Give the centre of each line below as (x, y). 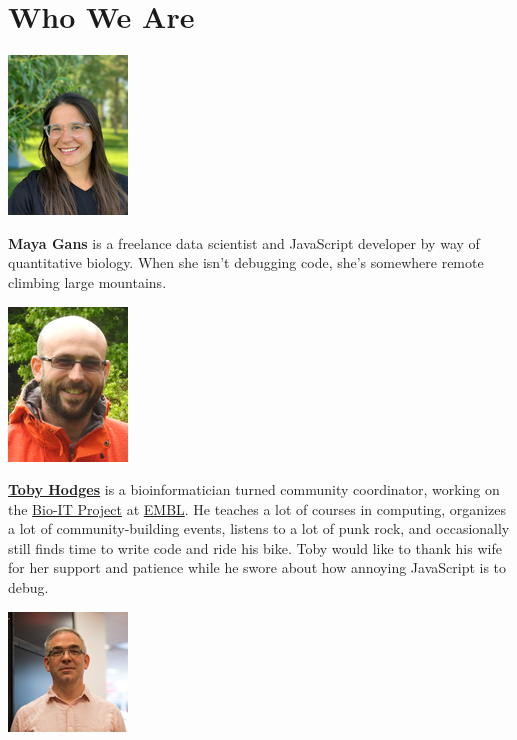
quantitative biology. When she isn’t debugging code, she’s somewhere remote (246, 262)
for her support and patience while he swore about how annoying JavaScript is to (257, 567)
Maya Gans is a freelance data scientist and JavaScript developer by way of (244, 242)
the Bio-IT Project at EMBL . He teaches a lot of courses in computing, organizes (257, 508)
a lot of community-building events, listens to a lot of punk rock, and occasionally (259, 528)
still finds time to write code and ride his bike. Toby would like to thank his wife (255, 547)
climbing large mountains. (87, 281)
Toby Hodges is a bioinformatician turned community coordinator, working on (254, 489)
